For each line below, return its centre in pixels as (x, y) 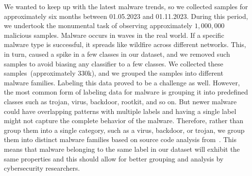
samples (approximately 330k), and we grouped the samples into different (114, 73)
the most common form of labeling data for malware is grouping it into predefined (126, 92)
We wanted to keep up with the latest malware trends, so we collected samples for (126, 6)
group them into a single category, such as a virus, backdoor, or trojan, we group (124, 130)
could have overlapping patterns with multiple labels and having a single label (120, 111)
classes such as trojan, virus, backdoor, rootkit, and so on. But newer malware (120, 101)
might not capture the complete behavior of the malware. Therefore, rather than (124, 120)
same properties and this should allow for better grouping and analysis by (114, 158)
